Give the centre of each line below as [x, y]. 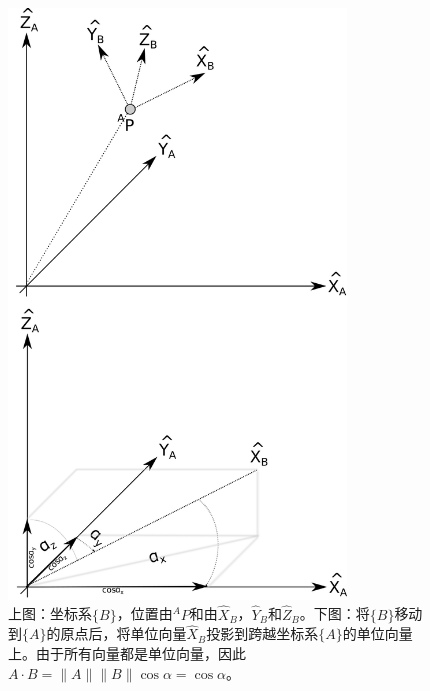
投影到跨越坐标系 [262, 633]
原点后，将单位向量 [123, 633]
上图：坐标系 [50, 613]
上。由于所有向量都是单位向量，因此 [127, 652]
